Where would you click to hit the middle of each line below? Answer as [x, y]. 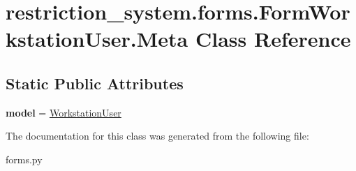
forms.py [24, 159]
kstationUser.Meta [97, 39]
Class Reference [273, 39]
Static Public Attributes [95, 83]
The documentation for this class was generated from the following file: [157, 136]
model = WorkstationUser [64, 112]
